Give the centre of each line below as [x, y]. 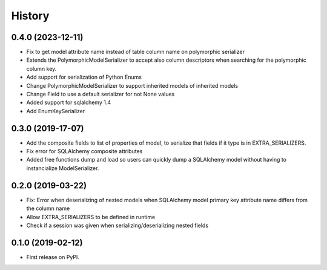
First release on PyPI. [53, 257]
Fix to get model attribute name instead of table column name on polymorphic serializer [136, 52]
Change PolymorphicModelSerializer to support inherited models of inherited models [132, 85]
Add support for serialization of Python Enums [84, 77]
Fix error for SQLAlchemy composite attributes [84, 151]
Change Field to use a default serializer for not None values [101, 94]
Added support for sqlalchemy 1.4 [69, 102]
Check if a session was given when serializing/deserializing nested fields [117, 225]
